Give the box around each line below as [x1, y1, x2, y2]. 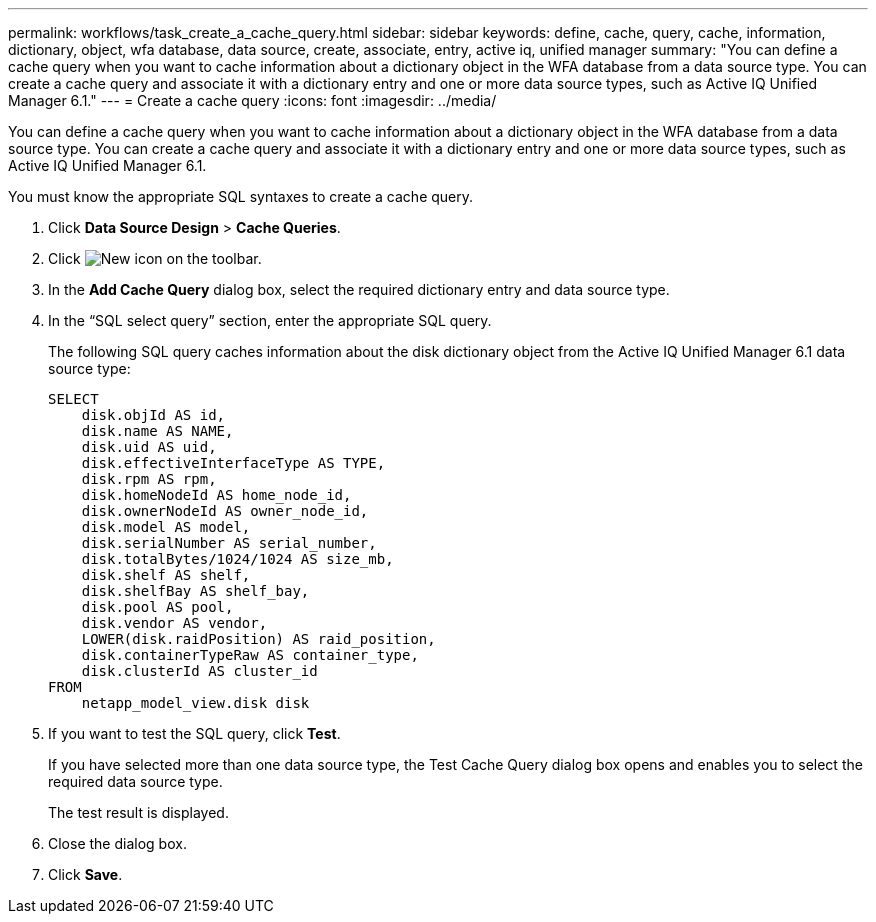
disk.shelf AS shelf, [81, 567, 251, 583]
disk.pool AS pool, [81, 599, 234, 615]
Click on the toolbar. [48, 250, 262, 267]
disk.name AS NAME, [81, 423, 234, 439]
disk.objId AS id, [81, 407, 226, 423]
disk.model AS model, [81, 519, 251, 535]
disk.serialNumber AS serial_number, [81, 535, 377, 551]
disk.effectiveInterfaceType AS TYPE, [81, 455, 386, 471]
